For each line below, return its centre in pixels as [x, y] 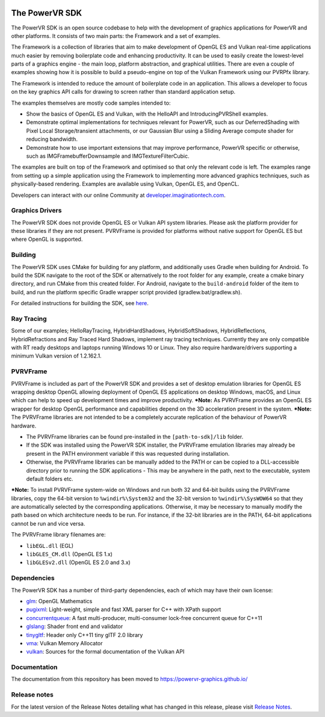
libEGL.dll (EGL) [50, 545]
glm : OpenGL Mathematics [59, 601]
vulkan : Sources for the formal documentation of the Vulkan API [105, 652]
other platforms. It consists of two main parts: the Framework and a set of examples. [116, 36]
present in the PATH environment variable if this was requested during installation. [128, 453]
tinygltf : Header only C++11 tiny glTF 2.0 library [85, 635]
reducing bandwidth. [52, 139]
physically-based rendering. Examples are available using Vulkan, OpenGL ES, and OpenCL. [125, 184]
